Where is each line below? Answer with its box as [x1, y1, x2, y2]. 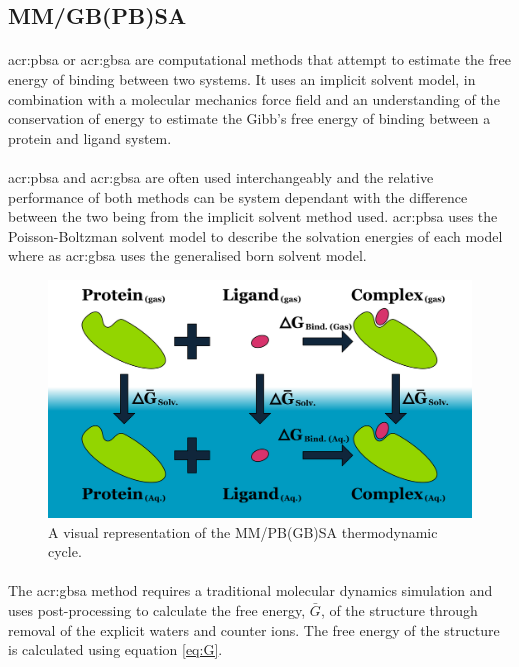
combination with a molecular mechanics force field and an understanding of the [8, 88, 500, 109]
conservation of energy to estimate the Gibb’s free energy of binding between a [8, 108, 491, 129]
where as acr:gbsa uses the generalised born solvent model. [8, 245, 367, 266]
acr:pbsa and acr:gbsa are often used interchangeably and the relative [8, 166, 434, 187]
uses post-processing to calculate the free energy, [8, 599, 306, 620]
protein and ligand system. [8, 127, 172, 148]
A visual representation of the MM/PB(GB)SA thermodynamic [48, 521, 438, 542]
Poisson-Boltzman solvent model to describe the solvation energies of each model [8, 225, 503, 246]
